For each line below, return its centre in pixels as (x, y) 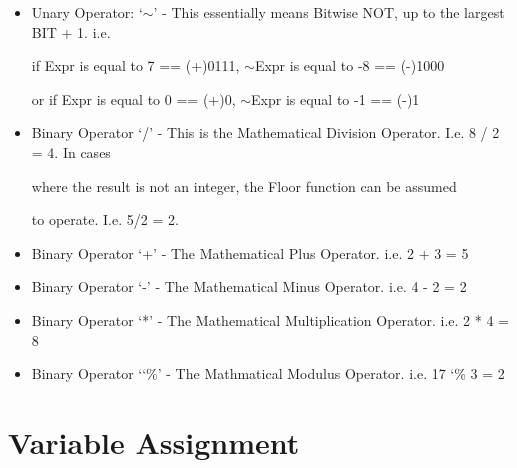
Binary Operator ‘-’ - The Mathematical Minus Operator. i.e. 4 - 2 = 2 (249, 286)
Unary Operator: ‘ (87, 12)
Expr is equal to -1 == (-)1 (335, 98)
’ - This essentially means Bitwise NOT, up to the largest (329, 12)
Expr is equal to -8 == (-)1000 (349, 65)
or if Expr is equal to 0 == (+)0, (133, 98)
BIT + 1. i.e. (71, 31)
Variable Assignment (154, 441)
